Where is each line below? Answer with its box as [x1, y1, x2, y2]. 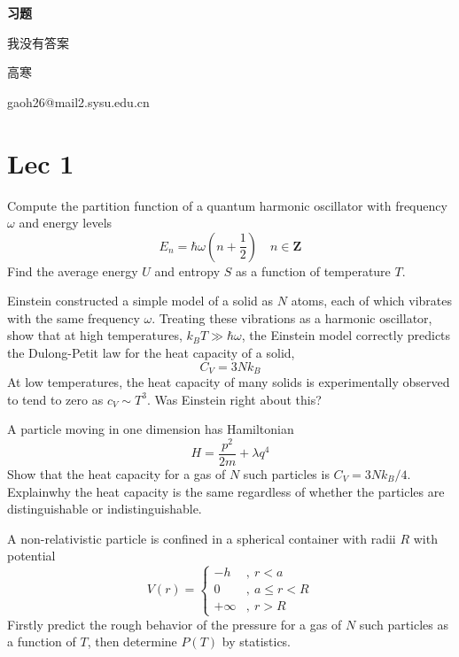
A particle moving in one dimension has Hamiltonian [7, 420, 294, 438]
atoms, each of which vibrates [291, 291, 453, 310]
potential [7, 546, 56, 565]
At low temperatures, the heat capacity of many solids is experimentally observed [7, 373, 450, 391]
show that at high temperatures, [7, 326, 183, 344]
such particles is [243, 465, 330, 483]
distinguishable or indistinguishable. [7, 499, 202, 518]
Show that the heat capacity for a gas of [7, 465, 226, 483]
